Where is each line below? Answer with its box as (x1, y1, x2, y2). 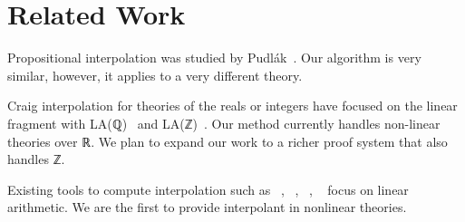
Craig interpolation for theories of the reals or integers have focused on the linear (7, 96, 458, 115)
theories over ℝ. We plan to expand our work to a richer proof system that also (7, 131, 448, 150)
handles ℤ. (7, 150, 65, 169)
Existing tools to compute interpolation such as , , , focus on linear (7, 179, 409, 198)
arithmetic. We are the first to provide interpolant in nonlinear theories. (7, 198, 407, 217)
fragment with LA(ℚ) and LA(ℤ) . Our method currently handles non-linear (7, 113, 441, 132)
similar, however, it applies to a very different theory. (7, 65, 303, 84)
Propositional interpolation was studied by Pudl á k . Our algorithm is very (7, 48, 421, 67)
